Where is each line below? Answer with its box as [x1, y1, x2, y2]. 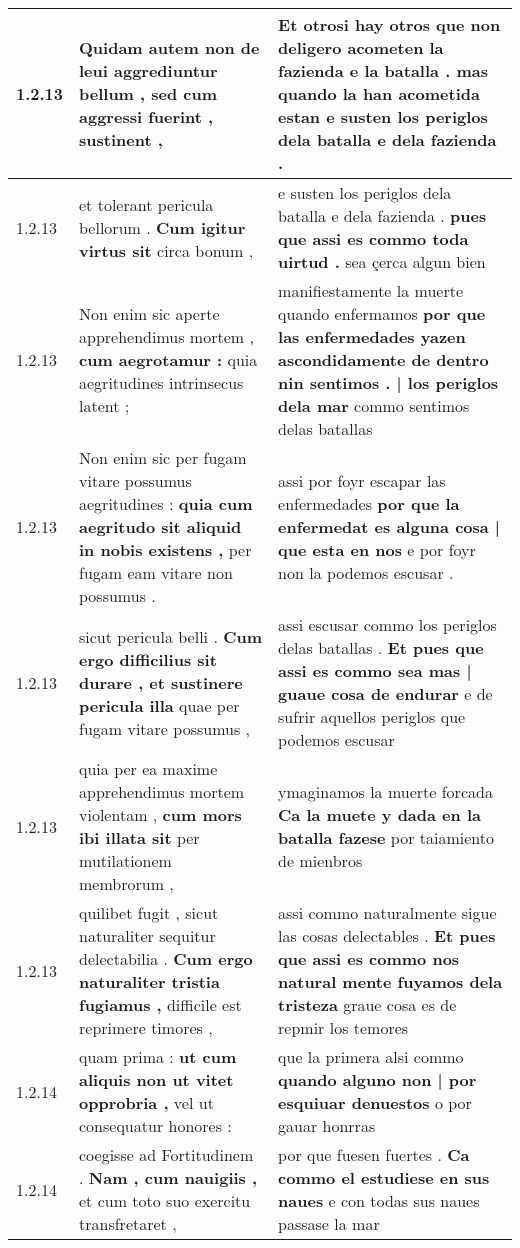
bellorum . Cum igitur [79, 215, 246, 239]
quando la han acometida [278, 82, 480, 105]
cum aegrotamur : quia [79, 348, 258, 371]
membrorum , [79, 872, 174, 895]
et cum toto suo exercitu [79, 1189, 251, 1212]
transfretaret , [79, 1212, 177, 1235]
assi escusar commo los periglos [278, 613, 497, 636]
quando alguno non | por [278, 1068, 477, 1091]
